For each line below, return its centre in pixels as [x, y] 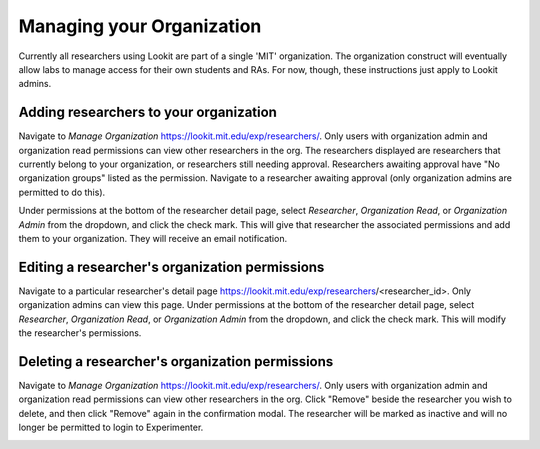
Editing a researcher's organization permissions [171, 266]
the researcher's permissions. [80, 333]
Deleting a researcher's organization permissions [176, 361]
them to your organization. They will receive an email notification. [153, 238]
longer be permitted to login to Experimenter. [111, 427]
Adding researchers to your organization [147, 112]
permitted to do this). [62, 192]
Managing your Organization [140, 26]
